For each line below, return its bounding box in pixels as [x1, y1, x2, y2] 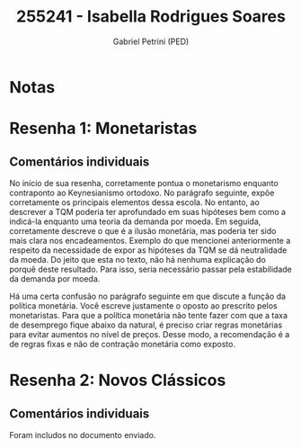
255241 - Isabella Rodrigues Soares [16, 6, 286, 27]
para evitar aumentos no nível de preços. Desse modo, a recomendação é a [9, 328, 290, 339]
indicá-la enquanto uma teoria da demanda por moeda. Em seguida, [9, 216, 261, 227]
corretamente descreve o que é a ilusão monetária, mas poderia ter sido [9, 225, 277, 236]
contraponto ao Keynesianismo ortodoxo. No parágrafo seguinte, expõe [9, 187, 275, 198]
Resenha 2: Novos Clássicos [9, 371, 226, 390]
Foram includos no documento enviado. [9, 429, 156, 440]
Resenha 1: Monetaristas [9, 119, 198, 139]
